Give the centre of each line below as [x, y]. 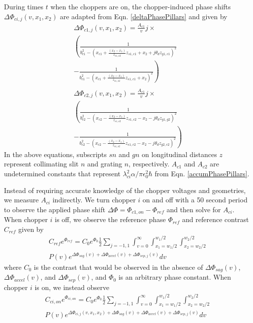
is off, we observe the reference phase [110, 219]
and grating [105, 164]
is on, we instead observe [72, 287]
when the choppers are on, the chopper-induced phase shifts [141, 6]
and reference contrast [216, 219]
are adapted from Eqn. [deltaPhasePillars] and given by [143, 16]
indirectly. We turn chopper [94, 200]
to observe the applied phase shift [55, 209]
